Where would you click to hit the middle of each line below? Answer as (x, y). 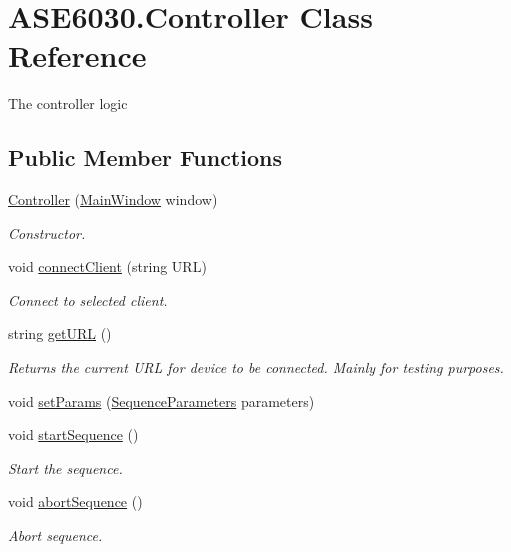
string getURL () (60, 333)
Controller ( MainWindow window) (113, 199)
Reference (77, 55)
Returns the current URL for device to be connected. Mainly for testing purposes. (256, 367)
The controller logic (68, 103)
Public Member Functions (145, 157)
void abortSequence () (75, 501)
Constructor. (47, 232)
